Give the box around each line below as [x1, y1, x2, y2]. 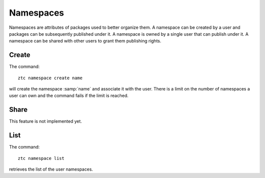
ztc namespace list [18, 156, 65, 161]
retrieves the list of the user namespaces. [9, 166, 93, 172]
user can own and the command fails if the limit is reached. [9, 93, 129, 99]
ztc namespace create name [18, 75, 83, 81]
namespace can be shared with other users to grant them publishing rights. [9, 38, 161, 44]
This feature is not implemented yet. [9, 118, 82, 124]
